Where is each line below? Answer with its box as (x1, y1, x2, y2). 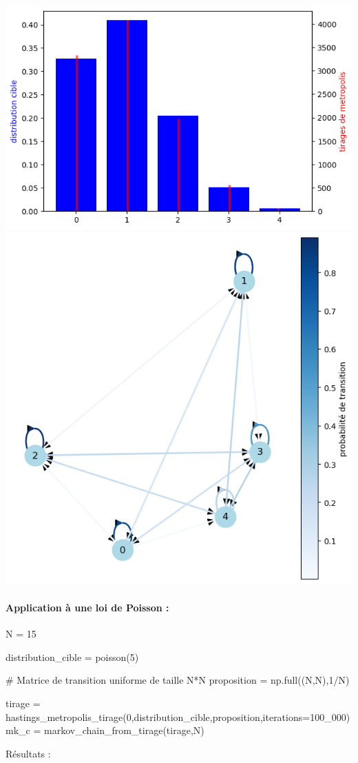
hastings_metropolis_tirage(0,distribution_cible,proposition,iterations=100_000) (6, 709, 350, 724)
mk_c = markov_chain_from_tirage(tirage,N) (6, 723, 204, 737)
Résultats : (6, 746, 51, 760)
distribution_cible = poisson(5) (6, 649, 139, 664)
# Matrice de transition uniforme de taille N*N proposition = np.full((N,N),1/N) (6, 673, 350, 687)
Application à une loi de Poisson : (6, 600, 169, 615)
